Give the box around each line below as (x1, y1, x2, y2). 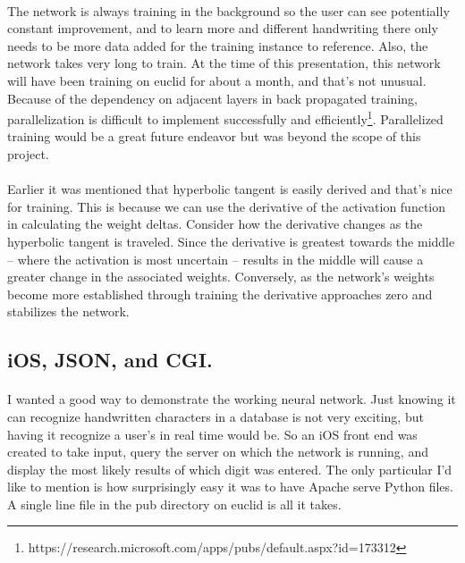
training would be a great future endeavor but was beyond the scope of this (7, 127, 421, 146)
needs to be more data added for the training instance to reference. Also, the (7, 36, 428, 55)
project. (7, 145, 49, 163)
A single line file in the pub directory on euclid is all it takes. (7, 494, 342, 513)
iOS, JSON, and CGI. (7, 346, 213, 374)
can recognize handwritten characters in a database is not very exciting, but (7, 407, 424, 425)
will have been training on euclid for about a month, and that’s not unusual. (7, 71, 427, 89)
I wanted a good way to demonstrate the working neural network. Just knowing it (7, 390, 456, 408)
